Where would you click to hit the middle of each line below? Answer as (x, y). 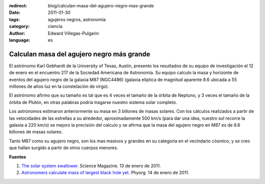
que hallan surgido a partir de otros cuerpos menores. (64, 148)
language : (20, 40)
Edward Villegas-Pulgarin (73, 33)
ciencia (55, 26)
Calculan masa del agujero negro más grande (80, 54)
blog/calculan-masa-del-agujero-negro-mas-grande (101, 6)
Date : (15, 13)
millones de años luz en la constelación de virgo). (59, 86)
